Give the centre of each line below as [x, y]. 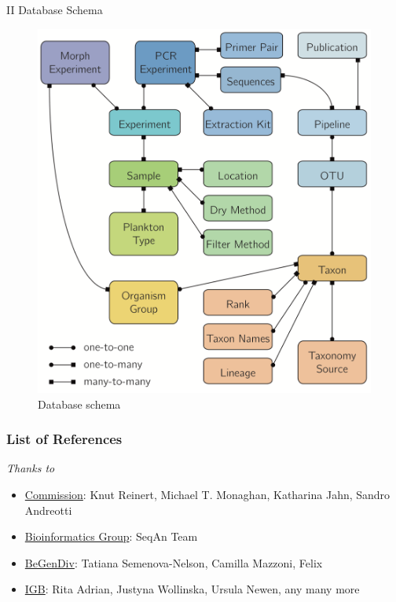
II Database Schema [55, 9]
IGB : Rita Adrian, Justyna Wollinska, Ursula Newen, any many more [192, 589]
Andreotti [48, 510]
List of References [64, 439]
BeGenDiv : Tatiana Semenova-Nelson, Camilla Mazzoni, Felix [174, 562]
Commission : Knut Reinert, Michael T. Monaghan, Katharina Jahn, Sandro [207, 494]
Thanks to [31, 468]
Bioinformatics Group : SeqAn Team [111, 536]
